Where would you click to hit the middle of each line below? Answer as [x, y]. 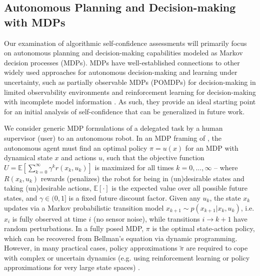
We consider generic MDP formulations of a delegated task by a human [113, 128]
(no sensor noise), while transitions [146, 218]
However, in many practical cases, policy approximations [91, 248]
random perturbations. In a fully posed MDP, [74, 228]
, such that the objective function [153, 157]
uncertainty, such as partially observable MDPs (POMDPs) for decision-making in [130, 82]
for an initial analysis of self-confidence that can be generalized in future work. [124, 111]
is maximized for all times [134, 167]
